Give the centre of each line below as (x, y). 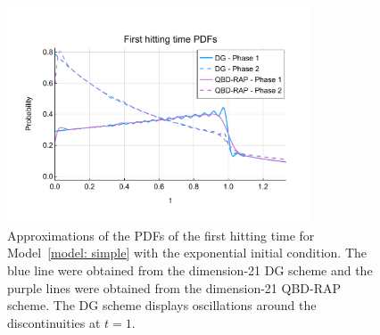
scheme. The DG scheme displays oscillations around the (162, 305)
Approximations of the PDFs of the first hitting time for (161, 235)
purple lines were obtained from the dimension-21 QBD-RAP (174, 287)
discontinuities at (54, 322)
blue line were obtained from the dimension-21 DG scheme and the (190, 270)
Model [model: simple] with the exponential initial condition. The (187, 253)
